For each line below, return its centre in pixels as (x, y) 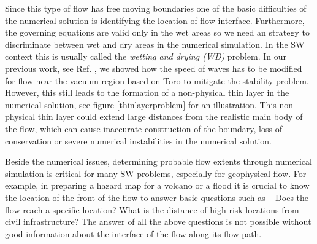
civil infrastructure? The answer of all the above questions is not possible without (158, 222)
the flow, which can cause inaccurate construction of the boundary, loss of (143, 128)
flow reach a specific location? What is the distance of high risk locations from (152, 209)
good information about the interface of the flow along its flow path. (133, 233)
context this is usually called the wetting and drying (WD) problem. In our (146, 56)
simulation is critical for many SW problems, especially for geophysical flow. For (156, 173)
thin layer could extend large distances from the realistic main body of (170, 116)
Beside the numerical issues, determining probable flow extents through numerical (158, 161)
